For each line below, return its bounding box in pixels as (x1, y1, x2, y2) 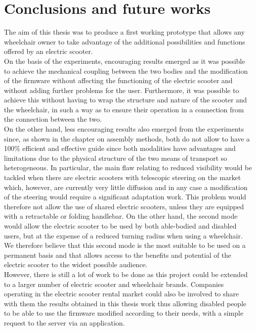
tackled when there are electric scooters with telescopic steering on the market (4, 172, 241, 183)
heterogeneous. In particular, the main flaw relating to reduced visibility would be (4, 162, 252, 173)
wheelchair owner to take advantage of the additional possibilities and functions (4, 36, 245, 47)
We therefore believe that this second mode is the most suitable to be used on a (4, 240, 246, 250)
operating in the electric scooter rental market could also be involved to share (4, 288, 239, 299)
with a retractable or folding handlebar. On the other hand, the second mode (4, 211, 238, 221)
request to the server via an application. (4, 317, 125, 328)
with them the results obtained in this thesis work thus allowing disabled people (4, 298, 247, 308)
